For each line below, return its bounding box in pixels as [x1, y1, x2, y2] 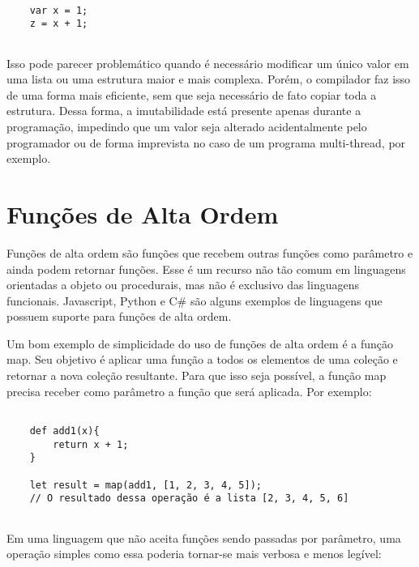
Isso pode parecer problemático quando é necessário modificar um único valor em [6, 54, 409, 71]
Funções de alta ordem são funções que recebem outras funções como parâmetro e [6, 244, 413, 261]
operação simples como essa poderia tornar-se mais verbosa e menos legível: [6, 545, 382, 562]
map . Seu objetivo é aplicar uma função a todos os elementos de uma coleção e [6, 351, 398, 368]
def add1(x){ [29, 424, 100, 437]
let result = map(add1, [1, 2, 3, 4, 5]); [29, 479, 262, 491]
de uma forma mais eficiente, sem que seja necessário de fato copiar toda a [6, 86, 377, 103]
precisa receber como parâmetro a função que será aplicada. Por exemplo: [6, 382, 372, 399]
